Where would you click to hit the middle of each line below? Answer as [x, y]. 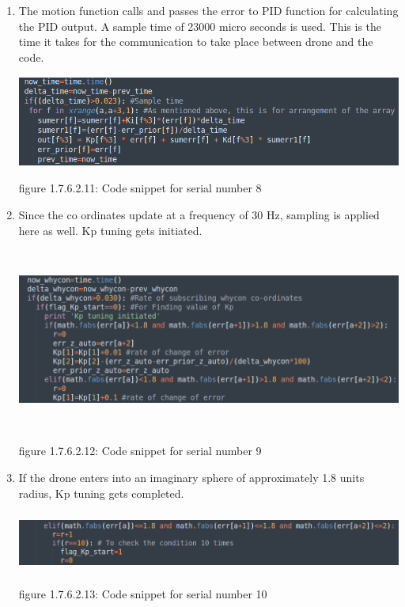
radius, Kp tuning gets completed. [101, 493]
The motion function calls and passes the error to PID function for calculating [208, 10]
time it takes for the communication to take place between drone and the [196, 42]
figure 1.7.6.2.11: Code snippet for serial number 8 [140, 188]
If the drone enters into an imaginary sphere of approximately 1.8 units [191, 478]
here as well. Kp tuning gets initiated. [110, 230]
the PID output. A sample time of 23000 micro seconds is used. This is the [200, 26]
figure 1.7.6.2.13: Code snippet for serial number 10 [143, 594]
